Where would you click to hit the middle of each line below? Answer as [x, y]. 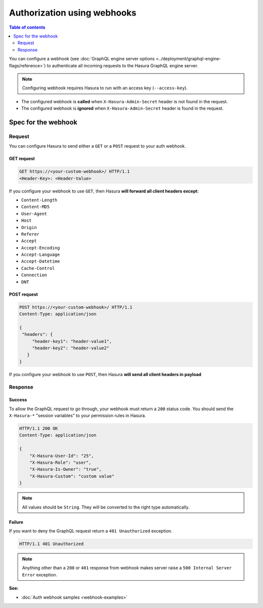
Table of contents [27, 27]
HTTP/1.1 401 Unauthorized [51, 544]
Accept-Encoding [41, 248]
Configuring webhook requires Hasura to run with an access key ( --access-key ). [105, 88]
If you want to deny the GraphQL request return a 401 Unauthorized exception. [91, 531]
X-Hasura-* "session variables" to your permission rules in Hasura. [77, 416]
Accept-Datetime [41, 261]
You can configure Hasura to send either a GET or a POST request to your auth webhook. [97, 146]
